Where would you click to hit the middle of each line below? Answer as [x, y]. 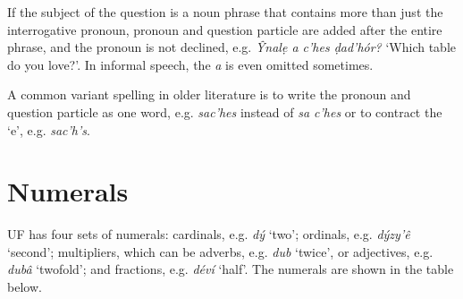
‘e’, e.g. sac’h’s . [49, 129]
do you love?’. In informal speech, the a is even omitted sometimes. [190, 64]
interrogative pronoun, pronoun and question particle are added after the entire [225, 29]
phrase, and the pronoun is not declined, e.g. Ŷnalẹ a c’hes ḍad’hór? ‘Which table [231, 47]
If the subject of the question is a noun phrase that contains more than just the [225, 12]
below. [25, 287]
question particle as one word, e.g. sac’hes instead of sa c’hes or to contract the [225, 111]
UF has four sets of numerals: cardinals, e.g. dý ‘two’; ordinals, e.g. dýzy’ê [209, 234]
